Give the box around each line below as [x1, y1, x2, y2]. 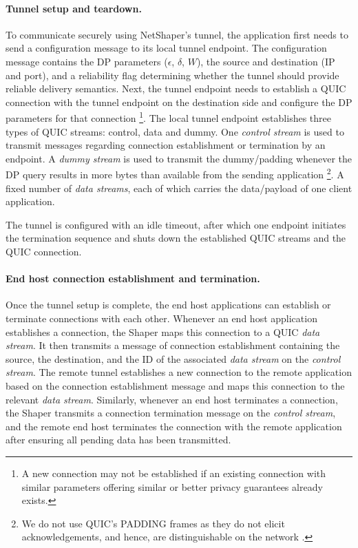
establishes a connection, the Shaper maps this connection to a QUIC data [6, 324, 320, 339]
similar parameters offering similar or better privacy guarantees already [21, 479, 323, 494]
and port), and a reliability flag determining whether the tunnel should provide [6, 67, 339, 82]
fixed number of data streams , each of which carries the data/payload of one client [6, 180, 352, 195]
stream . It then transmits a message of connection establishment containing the [6, 338, 340, 352]
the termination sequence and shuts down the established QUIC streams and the [6, 231, 346, 245]
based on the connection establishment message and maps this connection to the [6, 378, 345, 392]
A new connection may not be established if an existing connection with [21, 465, 326, 480]
